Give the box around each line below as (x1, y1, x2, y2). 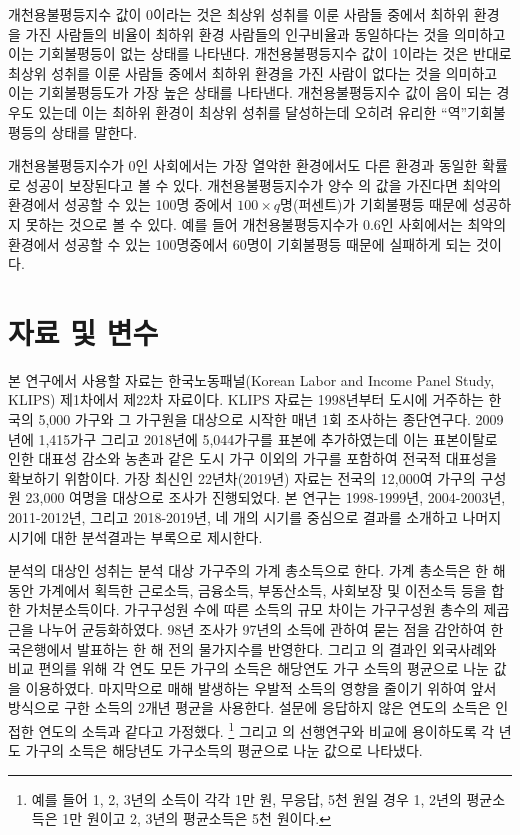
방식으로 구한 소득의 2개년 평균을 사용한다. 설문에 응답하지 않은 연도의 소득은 (8, 697, 491, 718)
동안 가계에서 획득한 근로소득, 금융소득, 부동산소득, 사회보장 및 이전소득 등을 (8, 579, 487, 600)
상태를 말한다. (51, 121, 138, 142)
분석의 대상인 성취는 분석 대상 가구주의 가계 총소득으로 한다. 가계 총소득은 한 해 (8, 560, 506, 581)
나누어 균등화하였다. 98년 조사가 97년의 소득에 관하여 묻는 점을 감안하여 (38, 618, 486, 639)
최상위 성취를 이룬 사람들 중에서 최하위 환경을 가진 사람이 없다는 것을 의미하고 (8, 62, 498, 83)
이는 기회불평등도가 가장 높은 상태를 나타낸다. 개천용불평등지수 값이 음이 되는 (8, 82, 492, 103)
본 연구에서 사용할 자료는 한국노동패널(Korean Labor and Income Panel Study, (8, 369, 495, 390)
